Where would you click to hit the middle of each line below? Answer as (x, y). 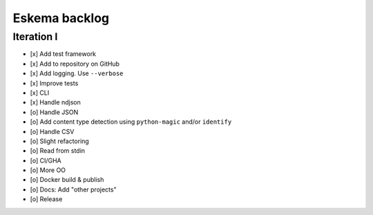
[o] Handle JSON (54, 112)
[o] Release (46, 199)
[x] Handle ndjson (55, 102)
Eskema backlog (61, 18)
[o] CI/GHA (46, 160)
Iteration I (35, 37)
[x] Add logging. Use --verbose (77, 73)
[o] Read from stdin (58, 151)
